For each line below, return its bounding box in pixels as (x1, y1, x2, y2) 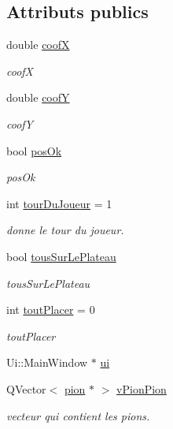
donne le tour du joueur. (6, 222, 124, 238)
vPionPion (116, 380, 167, 397)
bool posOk (6, 142, 62, 159)
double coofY (6, 89, 70, 106)
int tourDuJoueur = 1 (6, 195, 112, 211)
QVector (6, 380, 46, 397)
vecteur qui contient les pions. (6, 407, 150, 423)
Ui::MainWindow (6, 354, 88, 371)
